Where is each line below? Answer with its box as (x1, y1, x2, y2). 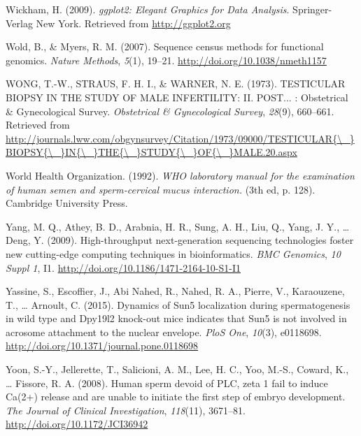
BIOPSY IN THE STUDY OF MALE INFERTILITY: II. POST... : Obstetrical (6, 89, 348, 104)
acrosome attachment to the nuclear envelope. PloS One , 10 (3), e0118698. (6, 324, 322, 339)
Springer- (292, 2, 332, 16)
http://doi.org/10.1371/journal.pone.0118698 (6, 338, 199, 353)
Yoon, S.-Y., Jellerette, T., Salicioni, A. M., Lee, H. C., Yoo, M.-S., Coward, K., (6, 362, 349, 377)
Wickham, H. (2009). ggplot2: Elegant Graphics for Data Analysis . (6, 2, 290, 16)
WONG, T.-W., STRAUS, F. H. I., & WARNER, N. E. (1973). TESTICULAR (6, 76, 346, 91)
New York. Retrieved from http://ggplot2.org (36, 15, 231, 30)
